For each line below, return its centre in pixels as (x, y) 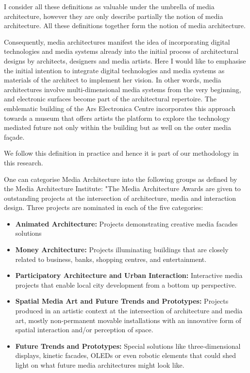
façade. (14, 137)
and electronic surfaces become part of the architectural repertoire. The (110, 99)
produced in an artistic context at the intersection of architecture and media (129, 311)
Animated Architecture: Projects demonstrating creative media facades (126, 223)
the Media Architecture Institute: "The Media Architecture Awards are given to (122, 188)
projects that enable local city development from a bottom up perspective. (126, 284)
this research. (24, 162)
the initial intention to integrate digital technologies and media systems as (114, 70)
